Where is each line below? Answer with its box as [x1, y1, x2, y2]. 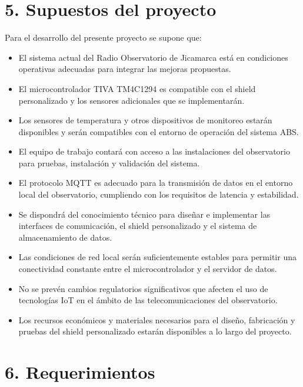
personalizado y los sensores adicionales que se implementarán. [18, 94, 245, 106]
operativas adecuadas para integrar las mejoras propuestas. [18, 63, 231, 75]
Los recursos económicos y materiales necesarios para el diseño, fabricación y [18, 313, 295, 326]
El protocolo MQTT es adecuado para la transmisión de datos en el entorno [18, 176, 293, 189]
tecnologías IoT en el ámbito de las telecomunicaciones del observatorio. [18, 294, 278, 306]
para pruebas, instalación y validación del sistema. [18, 156, 200, 169]
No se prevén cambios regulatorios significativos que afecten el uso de [18, 282, 268, 294]
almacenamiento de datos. [18, 231, 112, 243]
